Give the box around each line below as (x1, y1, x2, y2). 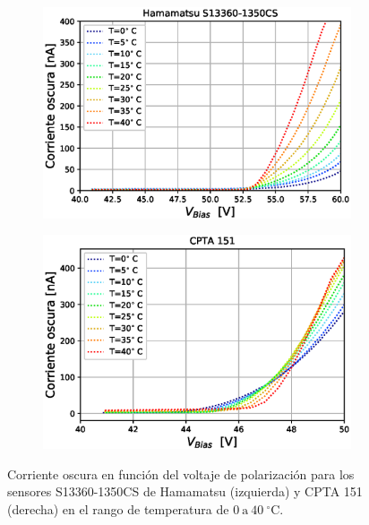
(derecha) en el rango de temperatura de (7, 499, 229, 518)
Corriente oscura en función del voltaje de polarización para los (7, 464, 355, 483)
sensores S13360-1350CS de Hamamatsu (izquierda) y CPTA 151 (7, 482, 363, 501)
